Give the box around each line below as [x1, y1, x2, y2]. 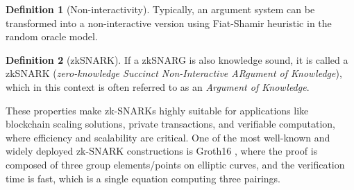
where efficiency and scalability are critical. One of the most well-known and [6, 130, 330, 144]
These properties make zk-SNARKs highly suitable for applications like [6, 103, 309, 117]
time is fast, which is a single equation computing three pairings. [6, 171, 280, 185]
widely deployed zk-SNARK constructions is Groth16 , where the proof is [6, 144, 318, 158]
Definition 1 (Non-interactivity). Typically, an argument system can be [6, 2, 315, 16]
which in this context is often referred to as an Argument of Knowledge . [6, 79, 310, 94]
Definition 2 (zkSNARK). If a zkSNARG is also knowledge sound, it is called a [6, 52, 348, 67]
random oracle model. [6, 29, 98, 44]
